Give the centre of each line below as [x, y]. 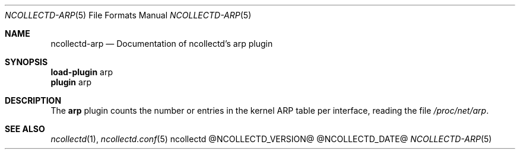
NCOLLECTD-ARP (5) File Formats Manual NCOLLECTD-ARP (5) [128, 15]
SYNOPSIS [26, 62]
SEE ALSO [25, 129]
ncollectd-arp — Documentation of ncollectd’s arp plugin [162, 44]
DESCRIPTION [33, 100]
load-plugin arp [82, 72]
